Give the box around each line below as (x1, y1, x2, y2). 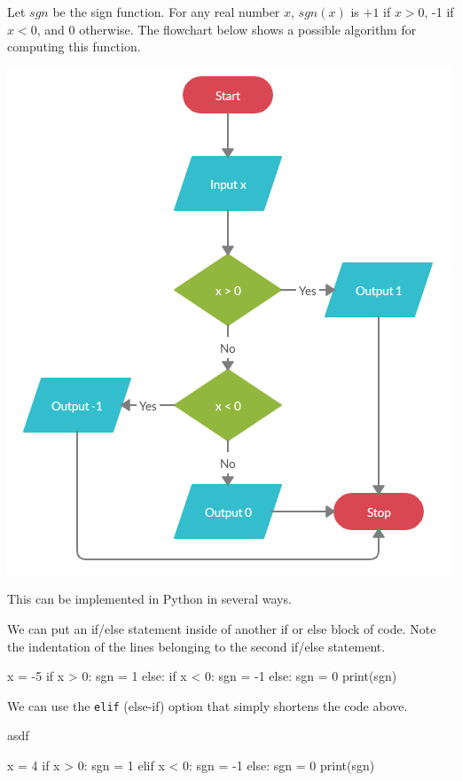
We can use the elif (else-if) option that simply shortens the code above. (7, 696, 408, 715)
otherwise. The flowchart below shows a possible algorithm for (79, 20, 417, 38)
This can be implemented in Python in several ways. (7, 590, 292, 608)
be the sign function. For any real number (52, 3, 280, 20)
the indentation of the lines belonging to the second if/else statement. (7, 637, 386, 655)
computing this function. (7, 37, 141, 56)
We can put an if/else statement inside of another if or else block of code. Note (7, 619, 436, 637)
